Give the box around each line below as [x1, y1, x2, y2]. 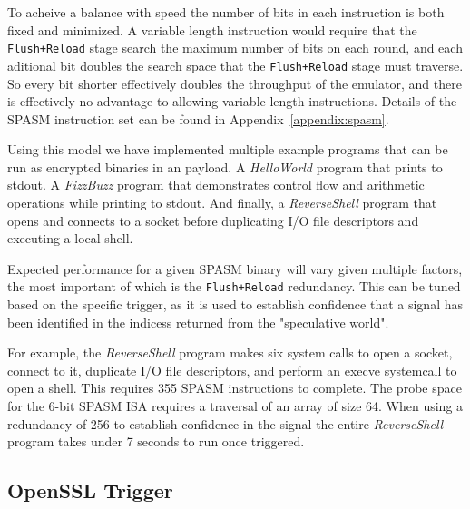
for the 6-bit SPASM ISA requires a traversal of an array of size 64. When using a [7, 396, 464, 416]
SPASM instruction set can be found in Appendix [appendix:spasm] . [7, 109, 389, 128]
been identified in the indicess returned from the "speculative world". [7, 312, 389, 331]
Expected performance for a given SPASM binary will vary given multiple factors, [7, 259, 463, 278]
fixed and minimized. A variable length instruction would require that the [7, 20, 417, 39]
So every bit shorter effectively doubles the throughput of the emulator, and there [7, 73, 462, 93]
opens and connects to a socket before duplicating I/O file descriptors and [7, 210, 419, 230]
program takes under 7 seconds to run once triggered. [7, 432, 305, 451]
